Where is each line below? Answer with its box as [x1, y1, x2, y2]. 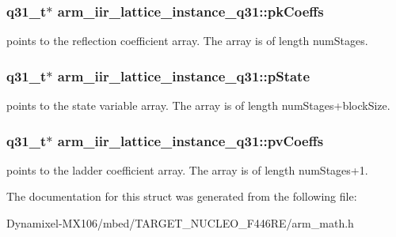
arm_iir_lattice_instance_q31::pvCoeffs [57, 130, 324, 150]
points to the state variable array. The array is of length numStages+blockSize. [6, 97, 390, 114]
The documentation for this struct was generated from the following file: [6, 188, 357, 205]
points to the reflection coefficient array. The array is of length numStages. [6, 32, 368, 49]
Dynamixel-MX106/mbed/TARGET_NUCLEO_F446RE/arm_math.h [6, 215, 354, 231]
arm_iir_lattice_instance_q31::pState [57, 66, 310, 85]
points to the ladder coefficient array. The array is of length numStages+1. [6, 161, 368, 178]
